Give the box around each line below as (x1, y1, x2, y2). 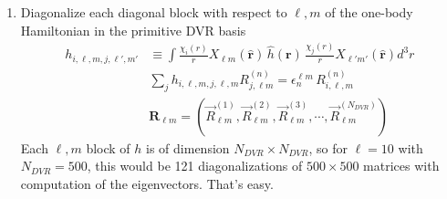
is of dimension (146, 138, 230, 157)
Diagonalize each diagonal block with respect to (20, 3, 287, 21)
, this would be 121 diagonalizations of (87, 156, 303, 175)
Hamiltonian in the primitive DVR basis (20, 20, 246, 39)
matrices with (363, 156, 440, 175)
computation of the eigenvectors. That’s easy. (20, 173, 274, 193)
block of (86, 138, 130, 157)
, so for (308, 138, 348, 157)
